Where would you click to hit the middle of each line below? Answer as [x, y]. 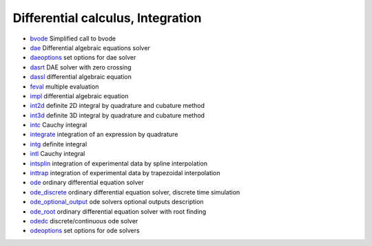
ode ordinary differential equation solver [87, 183]
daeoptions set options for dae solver [83, 58]
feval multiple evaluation [64, 87]
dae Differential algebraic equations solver [90, 47]
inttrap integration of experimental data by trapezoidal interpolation [125, 173]
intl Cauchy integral [58, 154]
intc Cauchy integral [59, 125]
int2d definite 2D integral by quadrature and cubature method [117, 106]
